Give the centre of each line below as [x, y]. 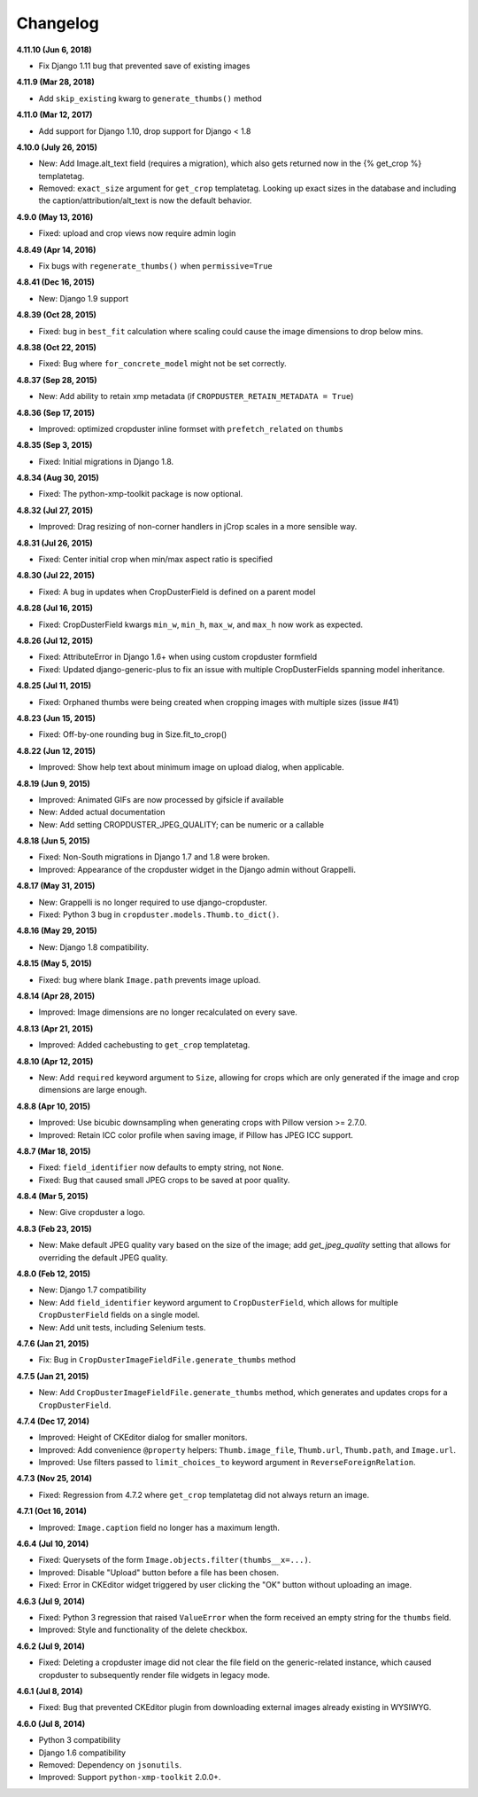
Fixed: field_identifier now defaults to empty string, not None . [161, 1167]
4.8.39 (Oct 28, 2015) [57, 315]
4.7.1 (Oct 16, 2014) [52, 1511]
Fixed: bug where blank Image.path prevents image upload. [150, 979]
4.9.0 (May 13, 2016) [55, 216]
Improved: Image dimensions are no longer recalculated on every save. [168, 1012]
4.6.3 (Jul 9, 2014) [51, 1601]
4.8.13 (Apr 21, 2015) [55, 1028]
